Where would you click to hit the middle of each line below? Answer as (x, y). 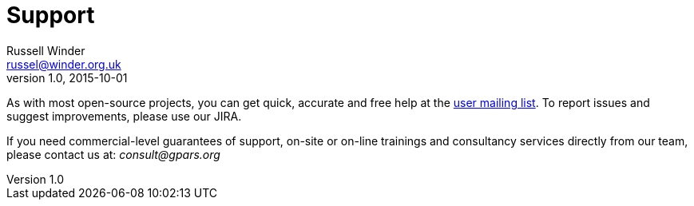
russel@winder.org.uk (64, 64)
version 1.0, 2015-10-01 (67, 77)
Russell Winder (46, 50)
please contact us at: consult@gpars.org (113, 154)
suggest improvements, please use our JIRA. (124, 116)
